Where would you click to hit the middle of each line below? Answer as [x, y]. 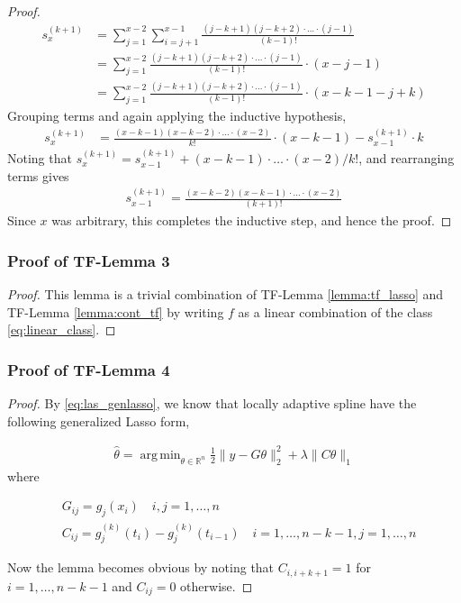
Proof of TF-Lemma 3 [89, 260]
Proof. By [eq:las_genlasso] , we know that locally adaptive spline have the [212, 403]
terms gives [38, 175]
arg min [160, 455]
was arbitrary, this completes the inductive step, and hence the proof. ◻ [252, 220]
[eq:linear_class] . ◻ [62, 329]
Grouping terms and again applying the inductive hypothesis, [177, 116]
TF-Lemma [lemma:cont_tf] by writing [116, 311]
